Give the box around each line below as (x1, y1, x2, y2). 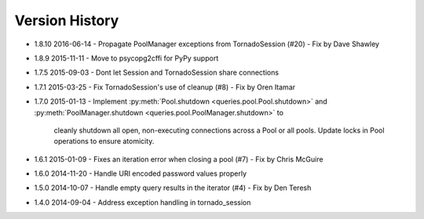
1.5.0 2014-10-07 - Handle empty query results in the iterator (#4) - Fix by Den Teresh (34, 183, 312, 192)
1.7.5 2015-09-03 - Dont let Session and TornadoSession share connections (34, 68, 279, 78)
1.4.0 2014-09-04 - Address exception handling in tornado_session (34, 197, 251, 207)
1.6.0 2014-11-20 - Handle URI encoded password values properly (34, 169, 247, 178)
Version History (14, 12, 119, 29)
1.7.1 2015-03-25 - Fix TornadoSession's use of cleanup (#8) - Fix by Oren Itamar (34, 82, 296, 92)
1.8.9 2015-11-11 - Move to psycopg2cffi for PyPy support (34, 53, 219, 63)
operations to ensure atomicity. (53, 137, 155, 146)
